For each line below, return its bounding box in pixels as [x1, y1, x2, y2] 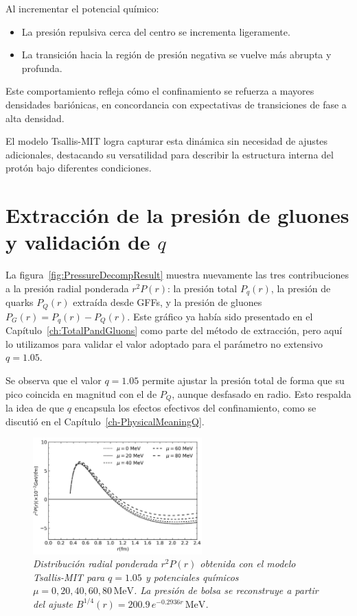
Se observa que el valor [5, 372, 102, 387]
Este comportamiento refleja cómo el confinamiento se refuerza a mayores [5, 84, 314, 98]
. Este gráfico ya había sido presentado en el [127, 309, 313, 323]
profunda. [21, 60, 62, 75]
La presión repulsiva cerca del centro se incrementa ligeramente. [21, 24, 290, 38]
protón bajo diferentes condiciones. [5, 161, 152, 175]
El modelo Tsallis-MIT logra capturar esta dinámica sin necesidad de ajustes [5, 134, 328, 148]
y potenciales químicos [145, 569, 239, 584]
